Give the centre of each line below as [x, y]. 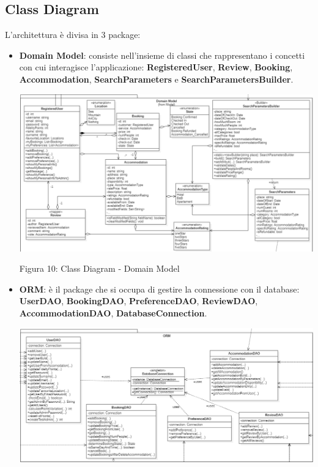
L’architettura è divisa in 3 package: [73, 35]
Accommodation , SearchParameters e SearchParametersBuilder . [156, 79]
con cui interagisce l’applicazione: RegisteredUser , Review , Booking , [156, 67]
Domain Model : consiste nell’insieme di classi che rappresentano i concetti [162, 55]
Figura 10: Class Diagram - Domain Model [99, 268]
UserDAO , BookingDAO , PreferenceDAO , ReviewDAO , [139, 301]
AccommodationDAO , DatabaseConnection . [113, 312]
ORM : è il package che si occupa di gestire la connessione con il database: [159, 289]
